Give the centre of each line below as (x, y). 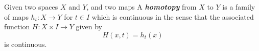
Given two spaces (31, 7)
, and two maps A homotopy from (142, 7)
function (17, 27)
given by (89, 27)
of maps (16, 16)
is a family (239, 7)
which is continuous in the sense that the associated (173, 16)
